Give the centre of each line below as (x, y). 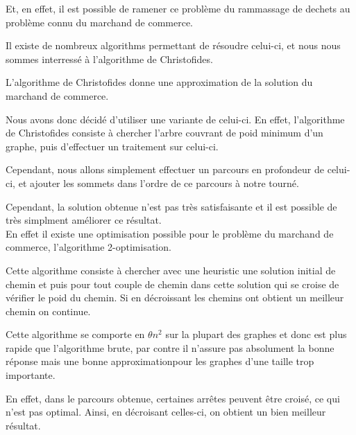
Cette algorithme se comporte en (75, 334)
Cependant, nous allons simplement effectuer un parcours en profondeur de (165, 169)
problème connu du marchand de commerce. (99, 22)
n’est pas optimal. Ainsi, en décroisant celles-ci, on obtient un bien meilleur (166, 412)
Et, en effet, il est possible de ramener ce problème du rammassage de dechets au (178, 8)
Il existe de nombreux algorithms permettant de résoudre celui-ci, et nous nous (173, 45)
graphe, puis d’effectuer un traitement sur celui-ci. (112, 146)
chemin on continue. (48, 311)
